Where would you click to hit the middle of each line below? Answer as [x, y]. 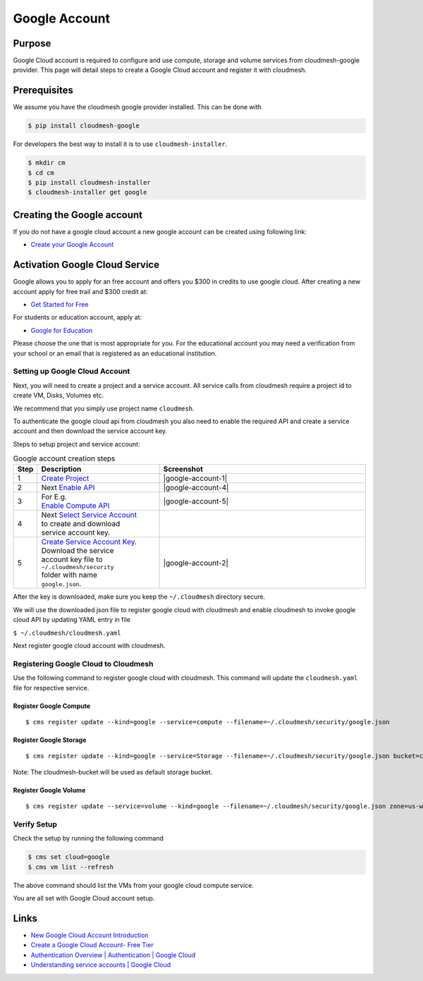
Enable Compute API [75, 506]
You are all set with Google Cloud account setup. [84, 898]
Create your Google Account [72, 245]
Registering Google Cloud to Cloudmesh [83, 664]
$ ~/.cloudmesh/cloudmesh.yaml [67, 633]
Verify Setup [35, 824]
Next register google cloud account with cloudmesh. [89, 646]
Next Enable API [68, 488]
